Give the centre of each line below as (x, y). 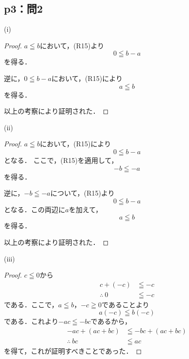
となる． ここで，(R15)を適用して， (61, 160)
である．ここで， (31, 304)
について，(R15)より (83, 193)
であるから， (111, 321)
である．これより (31, 321)
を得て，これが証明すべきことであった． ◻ (73, 351)
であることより (126, 304)
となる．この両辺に (35, 209)
